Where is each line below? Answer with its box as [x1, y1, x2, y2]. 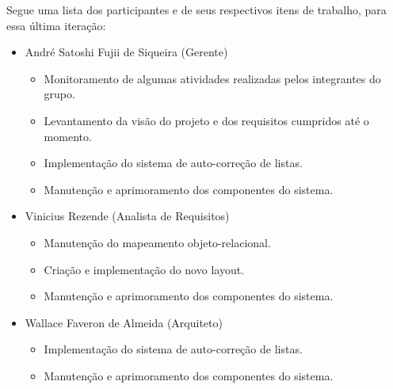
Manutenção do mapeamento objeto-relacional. [44, 234, 271, 250]
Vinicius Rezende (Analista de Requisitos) [25, 208, 230, 224]
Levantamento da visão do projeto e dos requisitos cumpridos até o [44, 112, 369, 128]
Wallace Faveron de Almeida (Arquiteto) [25, 314, 223, 330]
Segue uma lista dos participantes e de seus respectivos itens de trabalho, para [6, 2, 387, 17]
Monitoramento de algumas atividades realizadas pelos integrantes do [44, 70, 381, 86]
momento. [44, 128, 92, 144]
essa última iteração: [6, 17, 106, 33]
